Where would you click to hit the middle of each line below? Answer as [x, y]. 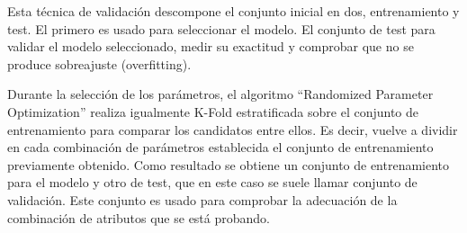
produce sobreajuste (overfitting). [99, 63]
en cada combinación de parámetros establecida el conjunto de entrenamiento [220, 147]
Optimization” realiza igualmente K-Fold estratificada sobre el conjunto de [213, 111]
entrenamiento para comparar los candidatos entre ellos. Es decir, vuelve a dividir [233, 129]
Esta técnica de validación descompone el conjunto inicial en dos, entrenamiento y [233, 11]
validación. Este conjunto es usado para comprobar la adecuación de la [202, 199]
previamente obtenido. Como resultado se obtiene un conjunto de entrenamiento [229, 164]
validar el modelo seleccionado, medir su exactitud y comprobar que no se [211, 46]
